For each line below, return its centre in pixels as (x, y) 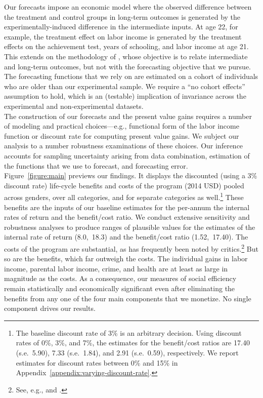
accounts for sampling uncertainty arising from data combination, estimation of (127, 155)
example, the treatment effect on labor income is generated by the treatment (123, 36)
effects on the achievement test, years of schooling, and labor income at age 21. (126, 46)
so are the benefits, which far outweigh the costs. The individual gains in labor (126, 258)
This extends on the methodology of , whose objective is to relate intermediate (126, 56)
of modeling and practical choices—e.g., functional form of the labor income (122, 126)
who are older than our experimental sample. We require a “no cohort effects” (125, 86)
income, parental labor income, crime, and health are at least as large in (116, 268)
